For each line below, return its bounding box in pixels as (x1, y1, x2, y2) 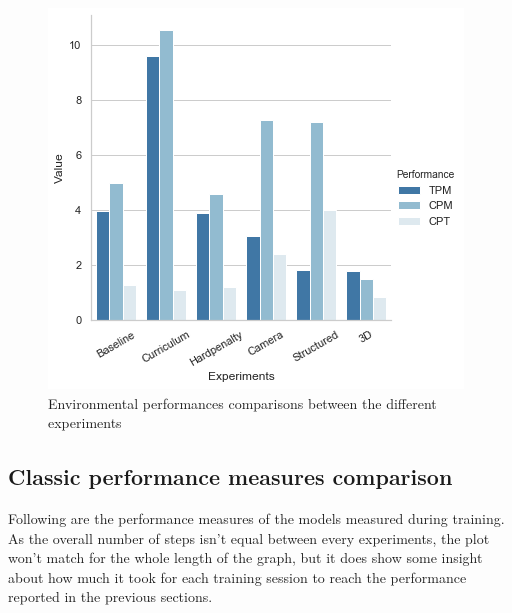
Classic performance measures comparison (8, 461, 453, 492)
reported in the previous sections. (8, 586, 213, 607)
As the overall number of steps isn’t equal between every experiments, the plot (8, 527, 490, 548)
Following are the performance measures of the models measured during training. (8, 507, 505, 528)
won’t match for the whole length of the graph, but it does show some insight (8, 547, 483, 568)
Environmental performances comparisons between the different (48, 392, 437, 413)
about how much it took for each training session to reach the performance (8, 566, 467, 587)
